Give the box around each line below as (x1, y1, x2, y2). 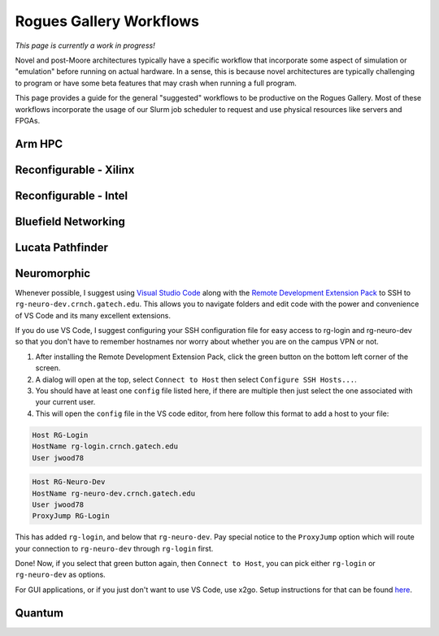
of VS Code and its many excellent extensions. (15, 310, 171, 320)
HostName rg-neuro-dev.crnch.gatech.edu (32, 488, 195, 498)
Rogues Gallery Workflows (15, 12, 199, 30)
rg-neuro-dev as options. (15, 569, 106, 580)
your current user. (35, 397, 96, 407)
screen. (35, 363, 61, 373)
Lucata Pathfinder (15, 240, 109, 254)
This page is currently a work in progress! (15, 41, 155, 50)
